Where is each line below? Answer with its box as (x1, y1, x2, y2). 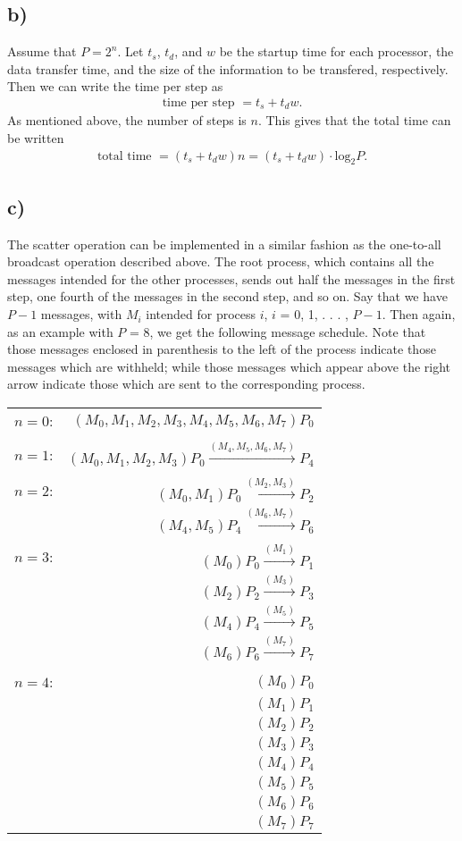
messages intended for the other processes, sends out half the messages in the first (7, 269, 456, 288)
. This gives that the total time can (257, 111, 451, 130)
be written (7, 129, 64, 147)
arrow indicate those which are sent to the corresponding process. (7, 374, 365, 393)
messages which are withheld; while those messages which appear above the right (7, 357, 451, 375)
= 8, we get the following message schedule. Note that (130, 322, 426, 341)
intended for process (146, 305, 256, 324)
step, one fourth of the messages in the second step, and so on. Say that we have (7, 287, 448, 306)
